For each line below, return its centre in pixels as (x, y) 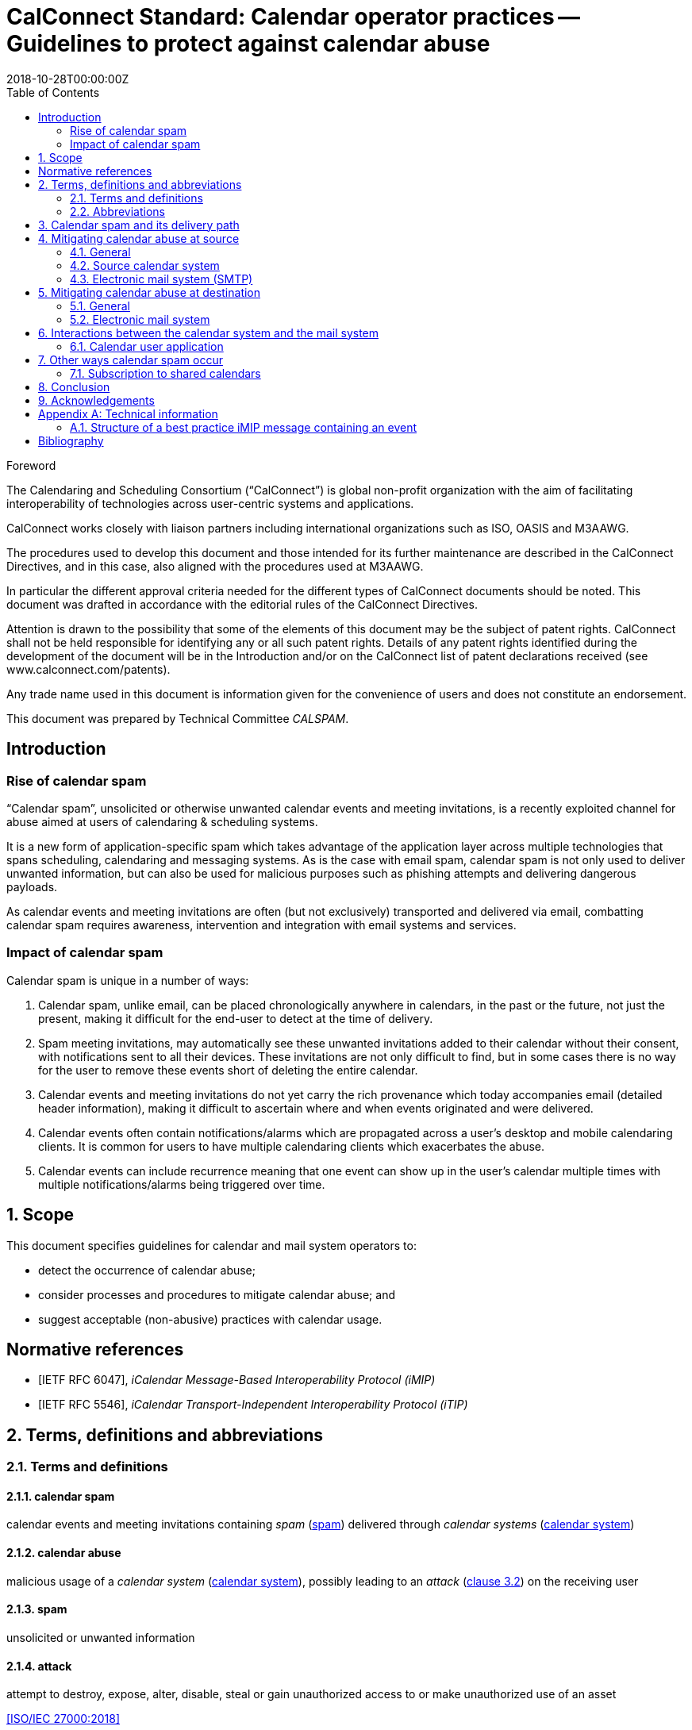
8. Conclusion (74, 386)
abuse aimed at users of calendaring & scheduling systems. (162, 821)
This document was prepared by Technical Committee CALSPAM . (178, 718)
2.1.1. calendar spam (61, 1496)
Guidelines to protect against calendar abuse (248, 44)
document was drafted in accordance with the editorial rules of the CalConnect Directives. (242, 604)
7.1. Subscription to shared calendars (165, 373)
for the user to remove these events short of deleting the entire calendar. (228, 1070)
